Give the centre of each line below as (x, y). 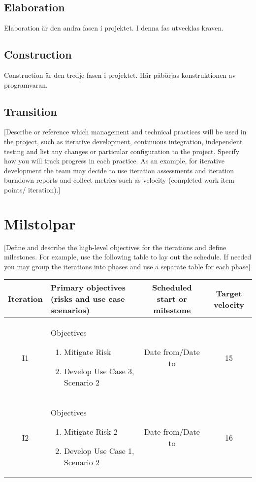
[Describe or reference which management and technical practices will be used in (125, 132)
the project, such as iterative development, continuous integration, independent (123, 141)
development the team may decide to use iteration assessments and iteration (119, 170)
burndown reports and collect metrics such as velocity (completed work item (119, 180)
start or (172, 299)
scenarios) (70, 310)
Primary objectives (88, 288)
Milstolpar (40, 223)
